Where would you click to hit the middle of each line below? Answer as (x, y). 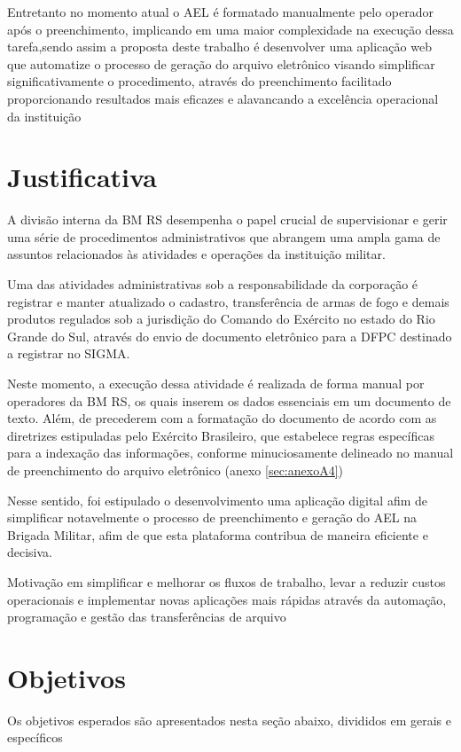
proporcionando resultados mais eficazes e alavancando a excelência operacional (223, 98)
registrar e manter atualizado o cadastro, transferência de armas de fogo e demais (228, 301)
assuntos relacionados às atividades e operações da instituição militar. (196, 254)
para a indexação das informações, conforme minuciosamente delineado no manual (230, 453)
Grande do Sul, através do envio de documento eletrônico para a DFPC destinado (230, 336)
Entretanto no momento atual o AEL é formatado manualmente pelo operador (221, 12)
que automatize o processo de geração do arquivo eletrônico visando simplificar (221, 63)
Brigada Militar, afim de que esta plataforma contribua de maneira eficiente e (218, 534)
